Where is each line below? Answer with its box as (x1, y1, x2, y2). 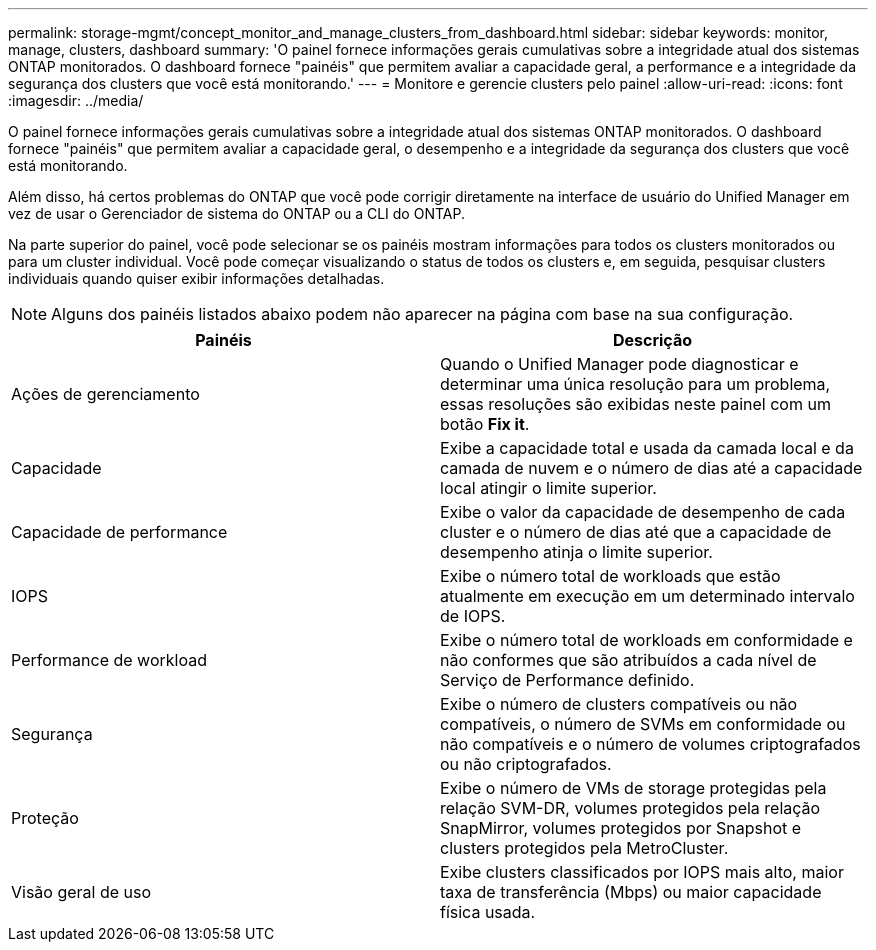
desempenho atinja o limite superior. (440, 542, 713, 562)
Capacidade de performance (11, 522, 228, 542)
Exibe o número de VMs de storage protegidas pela (440, 778, 827, 798)
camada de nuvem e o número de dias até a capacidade (440, 458, 863, 478)
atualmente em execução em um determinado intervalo (440, 586, 855, 606)
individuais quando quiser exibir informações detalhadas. (8, 270, 385, 287)
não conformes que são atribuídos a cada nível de (440, 650, 817, 670)
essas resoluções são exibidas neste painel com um (440, 394, 831, 414)
